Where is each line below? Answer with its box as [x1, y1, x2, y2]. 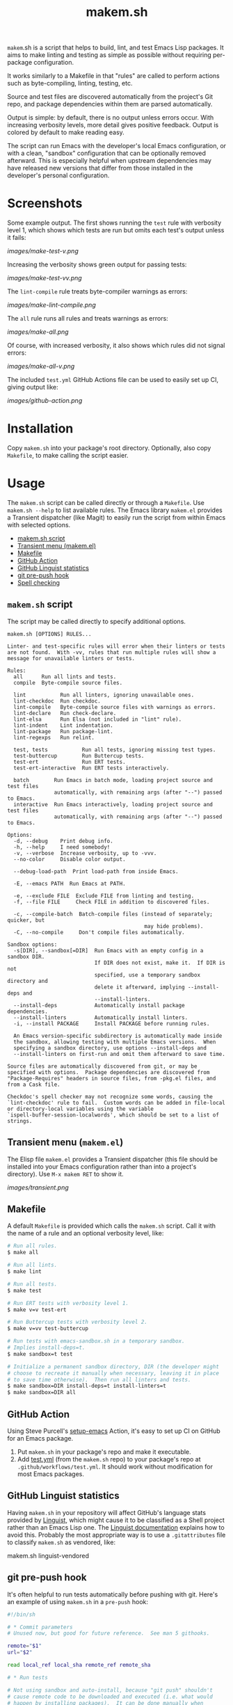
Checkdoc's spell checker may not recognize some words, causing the [7, 1093, 214, 1100]
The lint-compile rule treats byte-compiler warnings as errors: [7, 287, 188, 296]
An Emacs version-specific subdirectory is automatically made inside [13, 1032, 223, 1039]
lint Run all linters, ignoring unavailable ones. [13, 691, 195, 698]
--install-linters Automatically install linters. [13, 1014, 188, 1021]
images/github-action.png [7, 397, 83, 405]
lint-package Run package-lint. [13, 728, 113, 735]
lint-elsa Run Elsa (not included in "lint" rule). [13, 716, 182, 723]
